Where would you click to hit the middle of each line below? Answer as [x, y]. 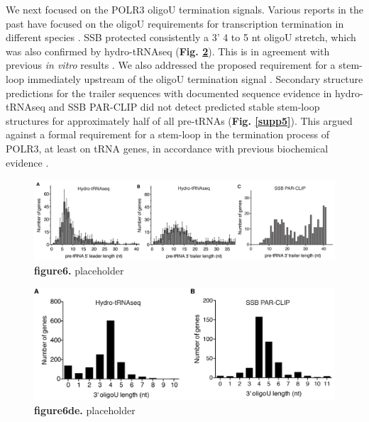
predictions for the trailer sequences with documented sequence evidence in [169, 93]
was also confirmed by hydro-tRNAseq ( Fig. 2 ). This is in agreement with [168, 51]
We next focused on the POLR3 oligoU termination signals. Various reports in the [184, 9]
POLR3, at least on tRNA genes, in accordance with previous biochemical [167, 148]
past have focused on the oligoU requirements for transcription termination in [175, 23]
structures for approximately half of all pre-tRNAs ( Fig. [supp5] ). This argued [179, 120]
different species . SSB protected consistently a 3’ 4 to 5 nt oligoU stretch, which [181, 37]
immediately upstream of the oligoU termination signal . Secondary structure [195, 78]
